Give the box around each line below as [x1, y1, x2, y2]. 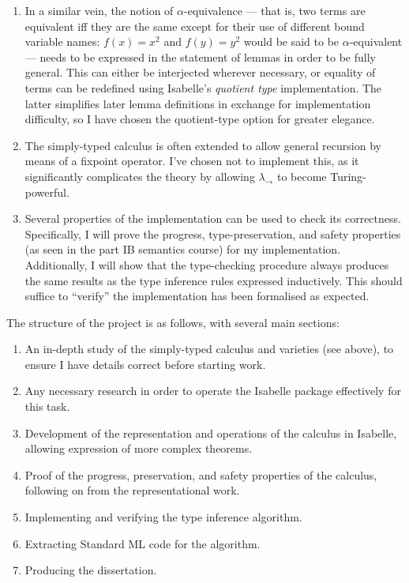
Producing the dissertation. [24, 562, 157, 578]
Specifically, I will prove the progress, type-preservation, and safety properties [24, 225, 401, 242]
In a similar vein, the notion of [24, 2, 174, 18]
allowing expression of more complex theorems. [24, 440, 253, 457]
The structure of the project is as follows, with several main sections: [6, 314, 340, 330]
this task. [24, 398, 70, 415]
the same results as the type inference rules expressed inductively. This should [24, 272, 403, 288]
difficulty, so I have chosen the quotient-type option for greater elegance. [24, 111, 375, 127]
